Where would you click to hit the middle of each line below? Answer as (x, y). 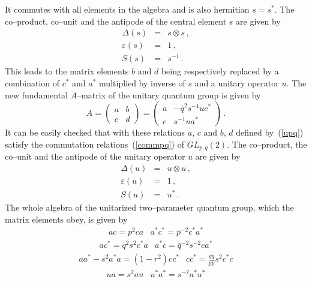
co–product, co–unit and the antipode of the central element (116, 21)
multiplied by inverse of (142, 82)
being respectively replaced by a (220, 71)
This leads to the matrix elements (67, 71)
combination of (32, 82)
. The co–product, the (267, 144)
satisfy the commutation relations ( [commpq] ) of (94, 144)
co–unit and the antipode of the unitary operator (95, 156)
